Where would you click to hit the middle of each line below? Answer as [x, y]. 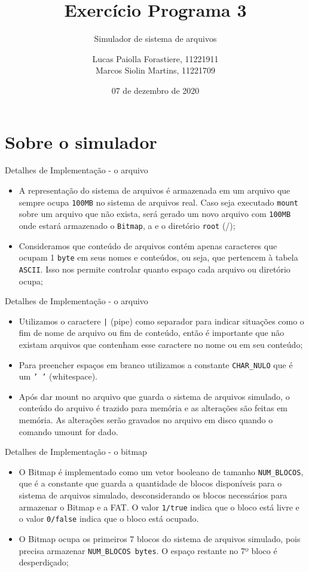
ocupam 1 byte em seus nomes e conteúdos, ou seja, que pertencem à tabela [158, 257]
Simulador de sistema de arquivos [155, 39]
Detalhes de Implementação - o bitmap [76, 452]
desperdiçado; [44, 562]
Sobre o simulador [81, 141]
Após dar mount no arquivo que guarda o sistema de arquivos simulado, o [154, 396]
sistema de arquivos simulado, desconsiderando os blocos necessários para [153, 495]
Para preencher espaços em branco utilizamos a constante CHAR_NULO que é [156, 364]
